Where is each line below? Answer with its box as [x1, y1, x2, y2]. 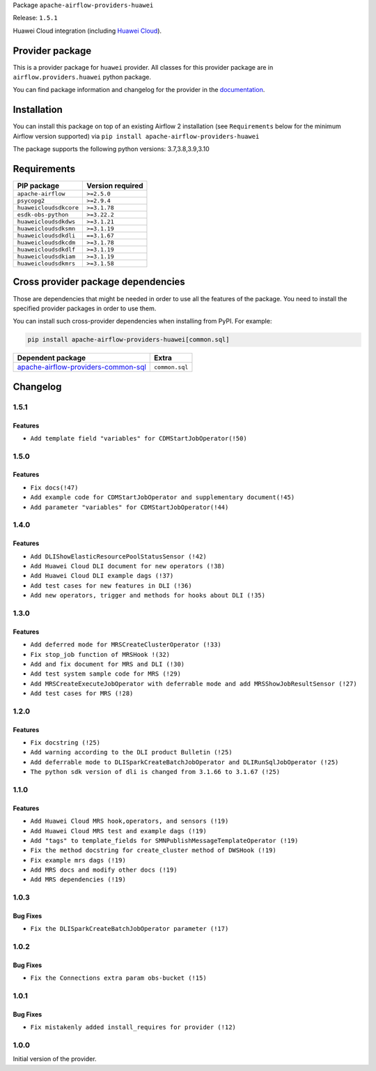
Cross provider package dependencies [13, 276, 186, 288]
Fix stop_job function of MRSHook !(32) [30, 651, 171, 658]
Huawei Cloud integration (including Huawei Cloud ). [13, 26, 162, 35]
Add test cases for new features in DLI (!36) [30, 582, 192, 589]
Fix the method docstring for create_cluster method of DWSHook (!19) [30, 846, 276, 854]
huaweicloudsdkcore [17, 204, 79, 212]
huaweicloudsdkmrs [17, 260, 76, 268]
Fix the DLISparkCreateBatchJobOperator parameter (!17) [30, 925, 229, 933]
